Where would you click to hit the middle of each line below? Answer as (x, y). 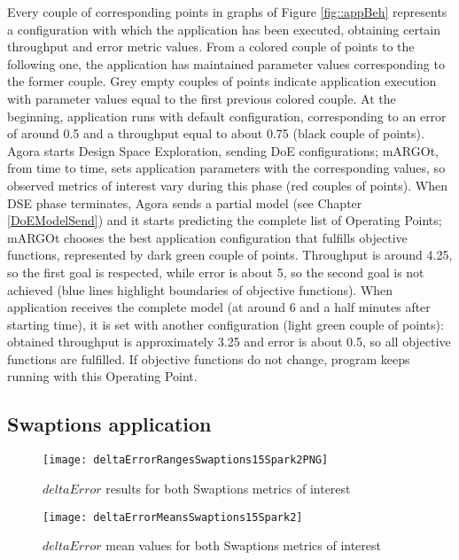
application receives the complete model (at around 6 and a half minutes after (219, 307)
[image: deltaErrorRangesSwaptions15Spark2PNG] (186, 460)
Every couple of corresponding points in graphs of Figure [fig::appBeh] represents (227, 12)
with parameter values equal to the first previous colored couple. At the (202, 98)
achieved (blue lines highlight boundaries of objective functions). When (200, 289)
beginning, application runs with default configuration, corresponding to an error (227, 116)
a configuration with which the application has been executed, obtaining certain (224, 29)
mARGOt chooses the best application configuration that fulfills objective (207, 237)
